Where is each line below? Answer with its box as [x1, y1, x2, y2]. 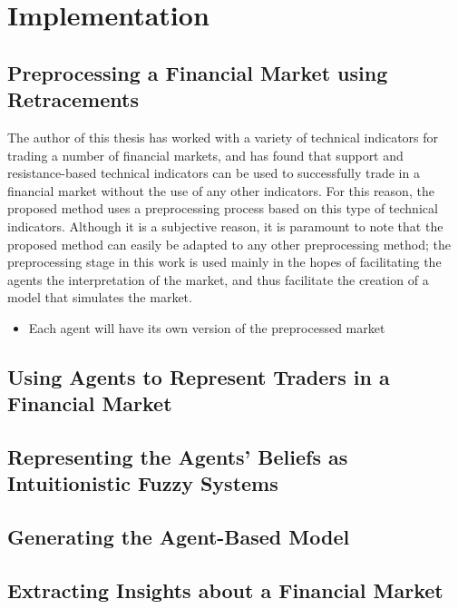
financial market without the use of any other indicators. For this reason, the [7, 181, 434, 200]
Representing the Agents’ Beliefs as [7, 443, 348, 471]
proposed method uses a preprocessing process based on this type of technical [7, 199, 438, 218]
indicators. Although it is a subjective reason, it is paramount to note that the [7, 216, 443, 235]
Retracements [7, 85, 139, 113]
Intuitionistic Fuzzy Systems [7, 469, 278, 497]
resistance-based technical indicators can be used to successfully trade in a [7, 163, 420, 182]
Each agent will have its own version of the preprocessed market [28, 318, 385, 337]
